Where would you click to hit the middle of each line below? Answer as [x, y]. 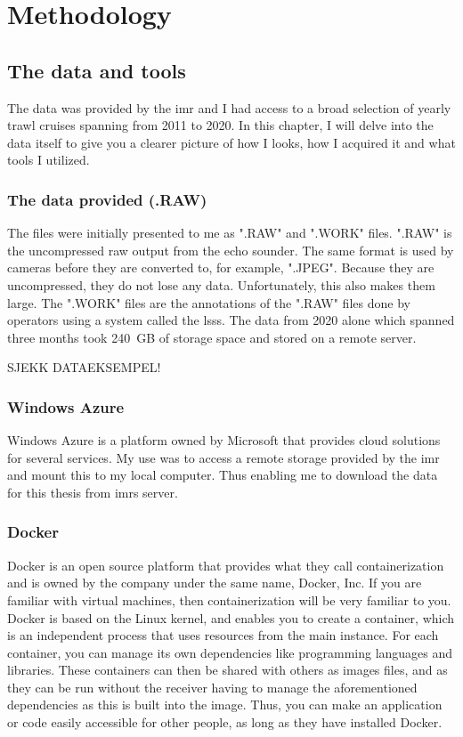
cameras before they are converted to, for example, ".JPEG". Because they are [221, 267]
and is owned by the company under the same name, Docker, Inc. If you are [215, 583]
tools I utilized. [49, 160]
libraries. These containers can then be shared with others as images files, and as [227, 670]
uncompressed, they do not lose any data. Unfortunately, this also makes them [221, 284]
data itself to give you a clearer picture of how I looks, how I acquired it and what [231, 142]
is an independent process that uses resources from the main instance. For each [223, 635]
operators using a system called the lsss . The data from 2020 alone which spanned [231, 320]
